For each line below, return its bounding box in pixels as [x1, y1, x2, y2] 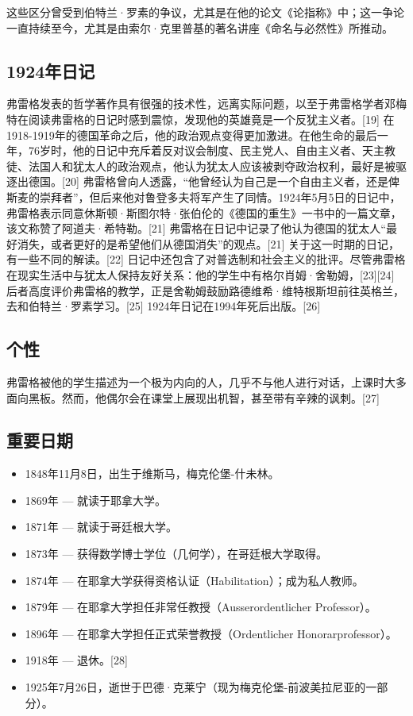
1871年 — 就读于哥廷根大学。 [25, 518, 178, 535]
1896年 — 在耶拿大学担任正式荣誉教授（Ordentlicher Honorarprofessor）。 [25, 625, 397, 641]
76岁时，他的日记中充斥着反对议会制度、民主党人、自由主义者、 [28, 142, 362, 159]
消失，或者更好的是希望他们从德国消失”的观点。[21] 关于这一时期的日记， [17, 235, 400, 252]
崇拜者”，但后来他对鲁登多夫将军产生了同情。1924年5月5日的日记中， [39, 188, 401, 205]
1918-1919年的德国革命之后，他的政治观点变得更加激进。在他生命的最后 [6, 126, 377, 143]
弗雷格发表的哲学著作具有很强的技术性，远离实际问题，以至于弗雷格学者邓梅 [6, 95, 407, 112]
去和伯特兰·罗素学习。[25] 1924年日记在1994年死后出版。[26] [6, 298, 321, 314]
